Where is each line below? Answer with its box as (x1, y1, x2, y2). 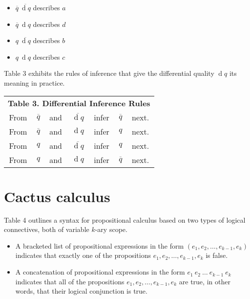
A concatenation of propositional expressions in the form (15, 267, 185, 277)
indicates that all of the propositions (15, 276, 125, 286)
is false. (206, 250, 228, 260)
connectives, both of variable (4, 224, 89, 234)
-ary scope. (95, 224, 127, 234)
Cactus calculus (4, 186, 110, 206)
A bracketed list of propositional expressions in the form (15, 240, 184, 251)
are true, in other (179, 276, 230, 286)
